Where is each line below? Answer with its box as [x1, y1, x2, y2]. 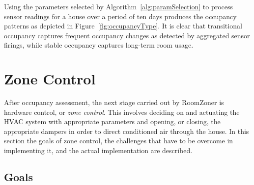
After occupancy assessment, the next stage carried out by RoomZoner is [4, 97, 224, 107]
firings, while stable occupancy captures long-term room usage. [4, 40, 194, 50]
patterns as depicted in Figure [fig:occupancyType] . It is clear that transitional [4, 21, 242, 31]
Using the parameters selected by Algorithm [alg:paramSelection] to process [4, 1, 233, 11]
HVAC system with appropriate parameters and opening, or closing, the [4, 116, 221, 127]
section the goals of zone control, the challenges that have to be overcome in [4, 135, 233, 146]
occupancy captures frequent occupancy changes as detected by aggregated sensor [4, 30, 250, 40]
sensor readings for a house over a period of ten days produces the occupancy [4, 11, 237, 21]
